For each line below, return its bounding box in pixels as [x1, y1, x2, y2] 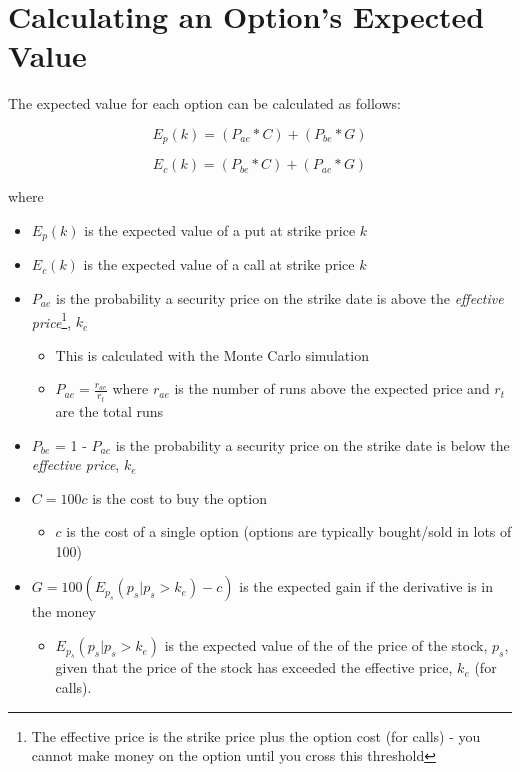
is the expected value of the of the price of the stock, [164, 635, 488, 656]
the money [31, 601, 96, 622]
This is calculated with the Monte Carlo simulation [55, 344, 369, 365]
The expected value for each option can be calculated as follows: [8, 93, 401, 114]
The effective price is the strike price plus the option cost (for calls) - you [31, 725, 481, 746]
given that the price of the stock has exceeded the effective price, [55, 657, 453, 678]
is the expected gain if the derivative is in [239, 576, 493, 597]
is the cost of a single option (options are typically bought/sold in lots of [66, 521, 512, 542]
